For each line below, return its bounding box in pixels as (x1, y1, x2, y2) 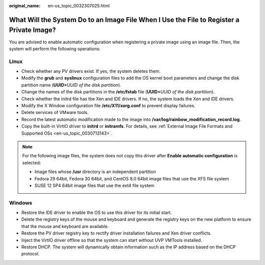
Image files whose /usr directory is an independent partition (34, 169, 156, 175)
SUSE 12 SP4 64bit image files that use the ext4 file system (34, 182, 155, 188)
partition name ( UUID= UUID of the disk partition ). (21, 82, 121, 88)
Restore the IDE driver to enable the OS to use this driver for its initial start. (21, 209, 172, 216)
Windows (9, 199, 32, 206)
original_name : (9, 3, 41, 8)
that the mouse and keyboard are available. (21, 223, 109, 229)
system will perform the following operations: (9, 46, 101, 52)
